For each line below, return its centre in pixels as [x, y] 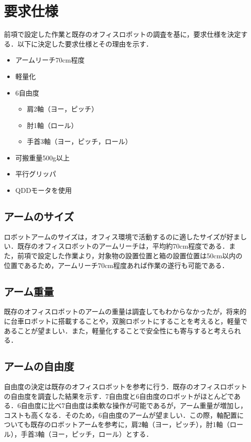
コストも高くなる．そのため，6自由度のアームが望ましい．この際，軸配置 [121, 415]
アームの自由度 [39, 366]
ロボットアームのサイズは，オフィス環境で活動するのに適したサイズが [115, 236]
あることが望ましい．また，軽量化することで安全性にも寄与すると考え [116, 330]
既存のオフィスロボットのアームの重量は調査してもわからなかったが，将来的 [125, 311]
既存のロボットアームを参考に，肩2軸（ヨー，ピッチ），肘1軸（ [130, 424]
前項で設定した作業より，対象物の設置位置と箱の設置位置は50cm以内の [130, 256]
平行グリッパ [36, 174]
